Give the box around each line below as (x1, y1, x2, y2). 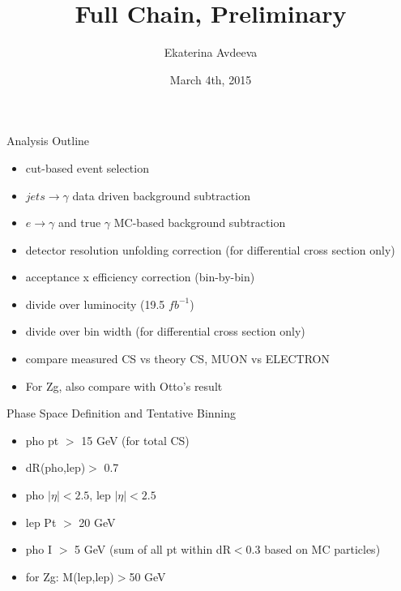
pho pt (25, 431, 59, 448)
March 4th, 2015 (169, 71, 252, 88)
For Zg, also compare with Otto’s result (25, 377, 223, 394)
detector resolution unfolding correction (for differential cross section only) (25, 241, 395, 258)
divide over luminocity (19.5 (25, 295, 165, 312)
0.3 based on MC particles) (245, 541, 381, 558)
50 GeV (129, 567, 166, 585)
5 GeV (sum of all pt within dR (75, 541, 231, 558)
